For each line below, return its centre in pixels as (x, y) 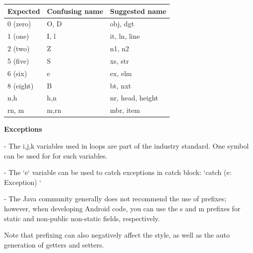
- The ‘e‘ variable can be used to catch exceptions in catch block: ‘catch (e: (118, 172)
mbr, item (125, 110)
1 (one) (18, 36)
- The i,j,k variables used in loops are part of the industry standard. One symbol (126, 145)
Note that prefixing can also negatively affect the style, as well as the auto (117, 235)
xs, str (119, 60)
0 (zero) (19, 24)
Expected (24, 11)
